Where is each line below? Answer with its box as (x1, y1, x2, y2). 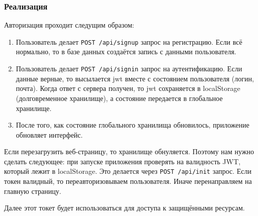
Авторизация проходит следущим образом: (4, 20, 134, 30)
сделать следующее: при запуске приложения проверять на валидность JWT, (4, 156, 241, 166)
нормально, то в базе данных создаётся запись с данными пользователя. (16, 46, 236, 57)
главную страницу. (4, 185, 61, 196)
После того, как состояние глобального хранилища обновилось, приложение (16, 120, 249, 130)
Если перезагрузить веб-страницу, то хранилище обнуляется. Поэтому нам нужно (4, 146, 254, 157)
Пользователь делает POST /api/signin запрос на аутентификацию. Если (16, 63, 242, 74)
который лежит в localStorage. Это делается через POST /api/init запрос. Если (4, 166, 252, 176)
